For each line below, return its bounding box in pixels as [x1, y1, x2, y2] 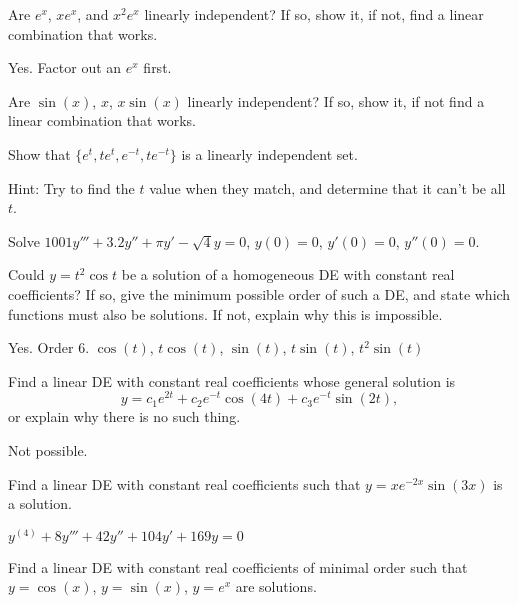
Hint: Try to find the [8, 177, 135, 198]
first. [143, 57, 172, 78]
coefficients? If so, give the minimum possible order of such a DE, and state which [8, 283, 511, 304]
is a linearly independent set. [181, 143, 358, 164]
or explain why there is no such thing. [8, 406, 241, 427]
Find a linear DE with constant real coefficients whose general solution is [8, 370, 456, 391]
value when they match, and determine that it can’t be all [149, 177, 506, 198]
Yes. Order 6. [8, 337, 90, 358]
